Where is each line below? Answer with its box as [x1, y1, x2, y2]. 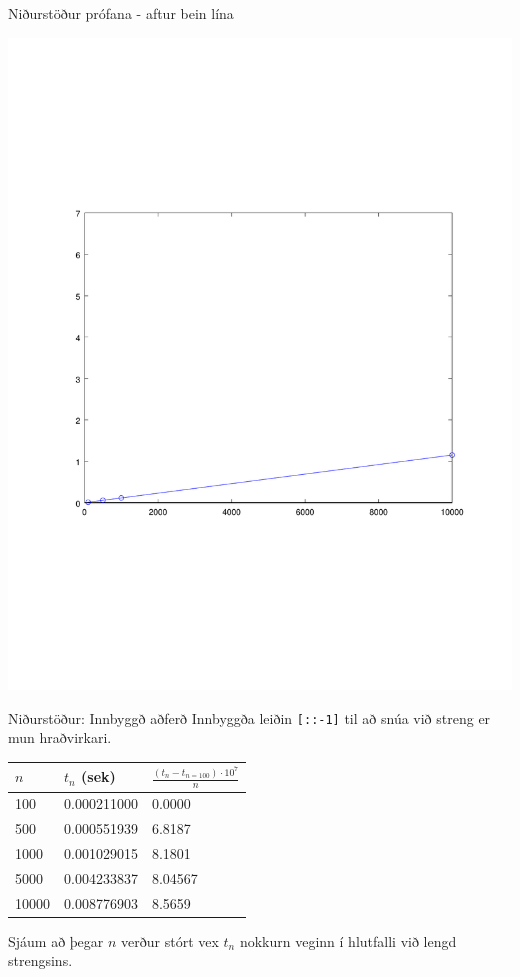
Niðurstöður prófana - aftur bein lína [8, 3, 234, 23]
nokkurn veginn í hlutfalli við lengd [239, 930, 457, 951]
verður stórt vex [121, 930, 219, 951]
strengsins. [8, 950, 73, 971]
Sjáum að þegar [8, 930, 104, 951]
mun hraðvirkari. [8, 727, 112, 748]
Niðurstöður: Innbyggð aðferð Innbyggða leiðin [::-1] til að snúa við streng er [8, 707, 491, 728]
